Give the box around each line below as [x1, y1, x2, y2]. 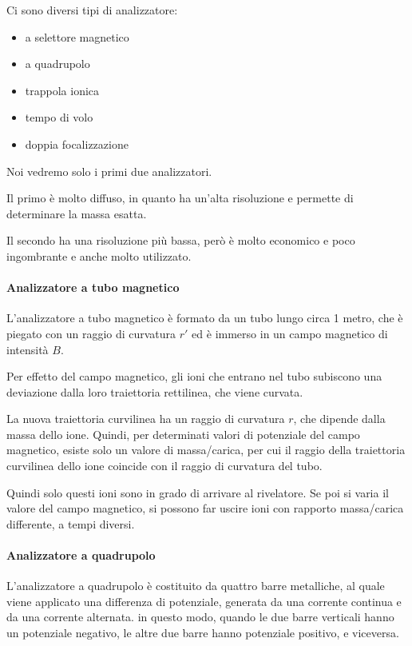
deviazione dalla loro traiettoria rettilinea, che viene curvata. [6, 383, 303, 400]
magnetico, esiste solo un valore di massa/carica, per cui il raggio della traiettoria [6, 441, 406, 458]
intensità [6, 341, 49, 357]
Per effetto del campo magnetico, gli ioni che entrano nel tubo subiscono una [6, 368, 382, 385]
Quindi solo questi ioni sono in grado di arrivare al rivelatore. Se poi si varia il [6, 484, 389, 500]
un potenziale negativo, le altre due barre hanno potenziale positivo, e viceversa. [6, 624, 399, 641]
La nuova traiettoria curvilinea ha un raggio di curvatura [6, 410, 285, 427]
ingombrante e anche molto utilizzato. [6, 247, 192, 264]
